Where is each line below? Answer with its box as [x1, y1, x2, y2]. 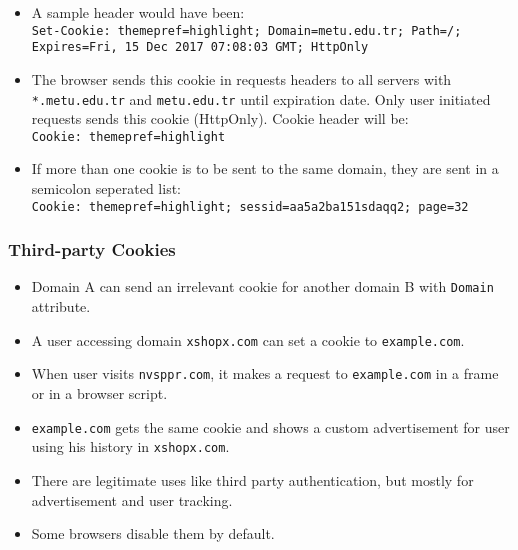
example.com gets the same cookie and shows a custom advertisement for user [31, 416, 510, 437]
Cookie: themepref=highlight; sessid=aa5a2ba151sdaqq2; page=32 [31, 199, 469, 214]
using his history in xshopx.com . [31, 436, 230, 457]
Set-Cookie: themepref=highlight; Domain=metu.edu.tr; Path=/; [31, 23, 462, 38]
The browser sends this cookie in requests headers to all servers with [31, 68, 452, 89]
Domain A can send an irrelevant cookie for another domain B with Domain [31, 276, 494, 297]
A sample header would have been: [31, 2, 245, 22]
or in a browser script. [31, 383, 168, 404]
